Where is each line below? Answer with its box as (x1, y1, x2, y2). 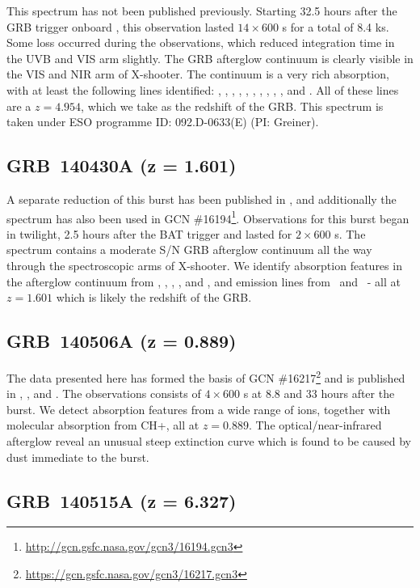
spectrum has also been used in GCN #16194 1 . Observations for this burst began (6, 207, 409, 226)
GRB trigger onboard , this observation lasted (6, 18, 234, 35)
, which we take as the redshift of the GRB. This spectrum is (81, 97, 384, 114)
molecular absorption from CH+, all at (6, 417, 199, 434)
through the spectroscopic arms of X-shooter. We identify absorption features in (6, 256, 402, 273)
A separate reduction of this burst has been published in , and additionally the (6, 190, 397, 207)
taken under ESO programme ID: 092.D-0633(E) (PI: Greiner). (6, 113, 319, 130)
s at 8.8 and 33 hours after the (243, 385, 395, 402)
